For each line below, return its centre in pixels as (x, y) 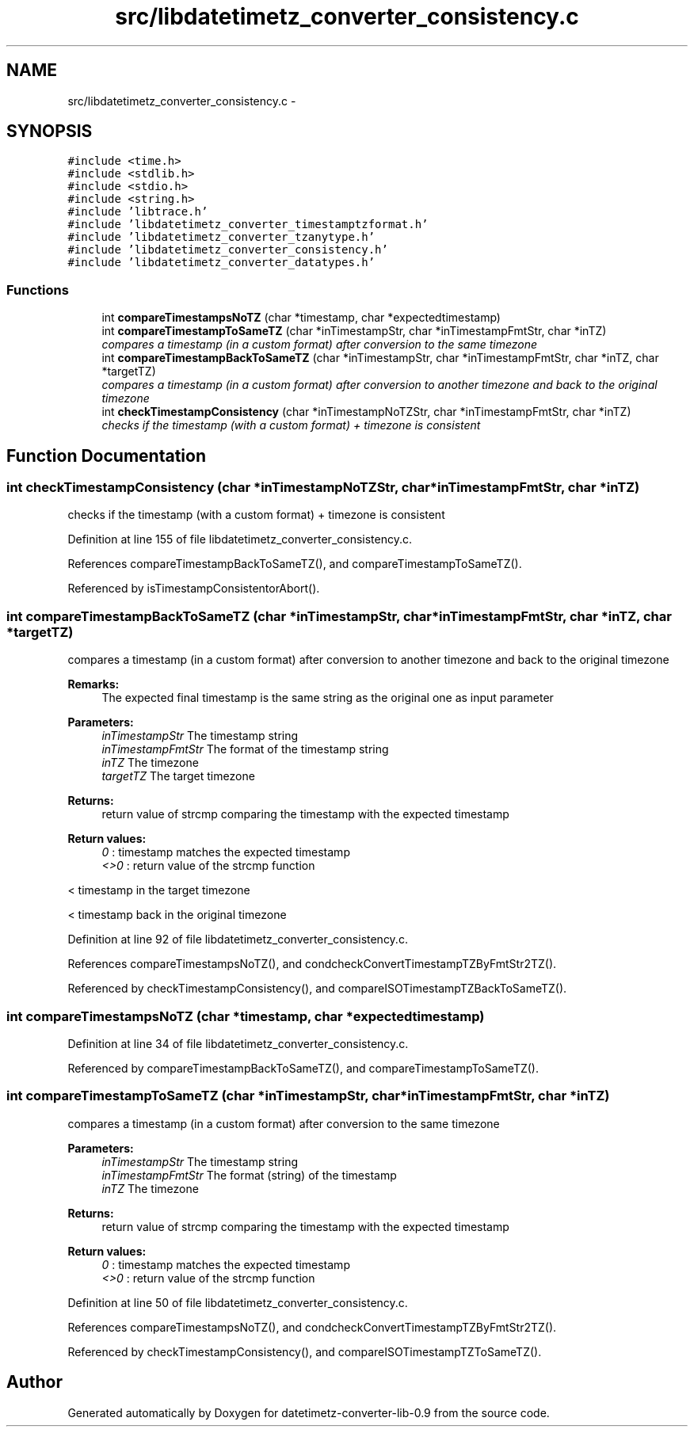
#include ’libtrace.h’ (138, 212)
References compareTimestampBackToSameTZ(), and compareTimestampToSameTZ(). (295, 564)
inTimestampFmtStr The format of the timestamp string (245, 749)
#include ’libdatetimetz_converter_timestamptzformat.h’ (248, 225)
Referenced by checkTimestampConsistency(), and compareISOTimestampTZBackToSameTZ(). (317, 989)
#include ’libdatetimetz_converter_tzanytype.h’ (221, 237)
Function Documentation (106, 455)
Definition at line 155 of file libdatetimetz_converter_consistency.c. (240, 539)
